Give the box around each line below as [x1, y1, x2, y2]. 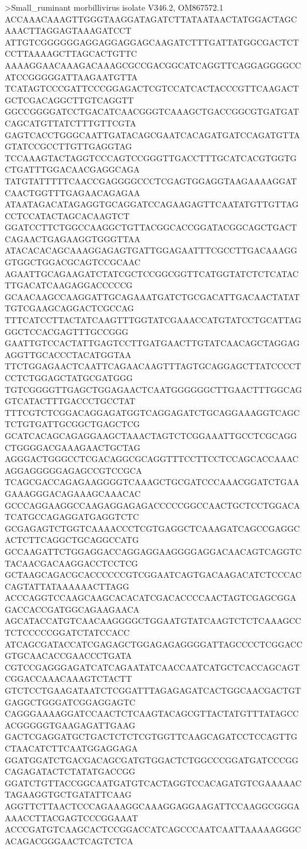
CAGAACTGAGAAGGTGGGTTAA [5, 232, 141, 245]
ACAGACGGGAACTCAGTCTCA [5, 834, 133, 847]
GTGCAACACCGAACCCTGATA [5, 649, 132, 662]
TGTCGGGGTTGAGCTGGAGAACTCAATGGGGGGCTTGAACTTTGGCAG [5, 383, 302, 395]
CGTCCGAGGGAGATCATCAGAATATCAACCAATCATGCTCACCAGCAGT [5, 661, 300, 673]
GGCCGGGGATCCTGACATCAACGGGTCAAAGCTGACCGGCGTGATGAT [5, 105, 299, 118]
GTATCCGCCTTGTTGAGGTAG [5, 140, 132, 152]
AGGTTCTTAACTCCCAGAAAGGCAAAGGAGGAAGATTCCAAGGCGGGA [5, 799, 300, 812]
